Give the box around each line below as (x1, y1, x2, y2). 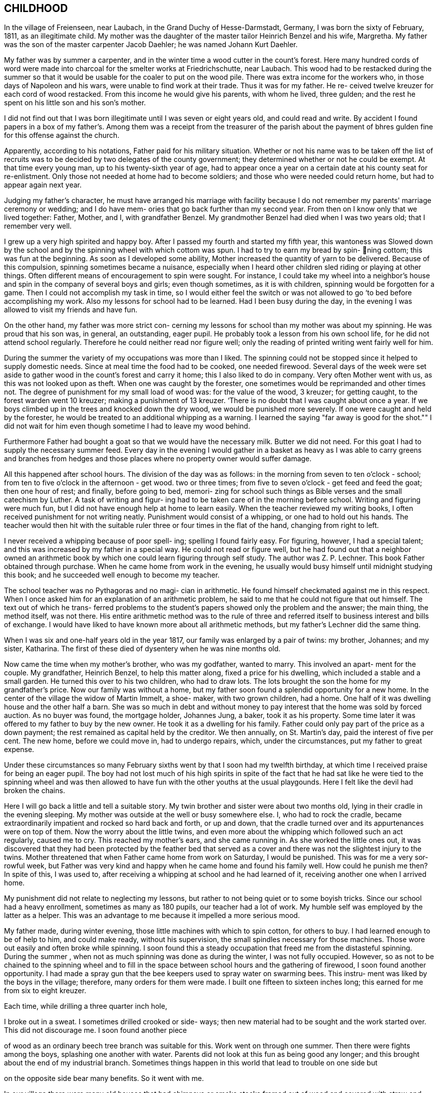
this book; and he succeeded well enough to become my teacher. (4, 571, 220, 580)
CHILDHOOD (4, 2, 68, 15)
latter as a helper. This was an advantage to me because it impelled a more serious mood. (4, 911, 300, 920)
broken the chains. (4, 786, 65, 795)
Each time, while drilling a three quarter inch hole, (4, 1002, 167, 1011)
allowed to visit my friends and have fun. (4, 305, 138, 314)
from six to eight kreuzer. (4, 986, 87, 995)
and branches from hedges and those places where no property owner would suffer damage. (4, 454, 312, 463)
